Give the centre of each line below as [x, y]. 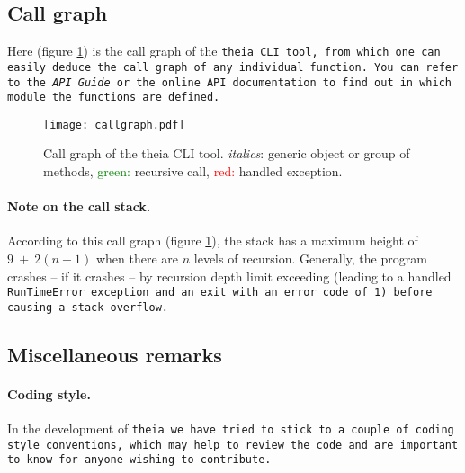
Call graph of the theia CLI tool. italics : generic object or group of [227, 153]
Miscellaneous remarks [115, 354]
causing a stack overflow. [88, 307]
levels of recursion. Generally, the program [310, 259]
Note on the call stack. [79, 206]
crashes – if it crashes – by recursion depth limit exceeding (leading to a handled [229, 276]
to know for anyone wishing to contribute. [139, 460]
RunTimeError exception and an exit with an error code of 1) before [220, 293]
